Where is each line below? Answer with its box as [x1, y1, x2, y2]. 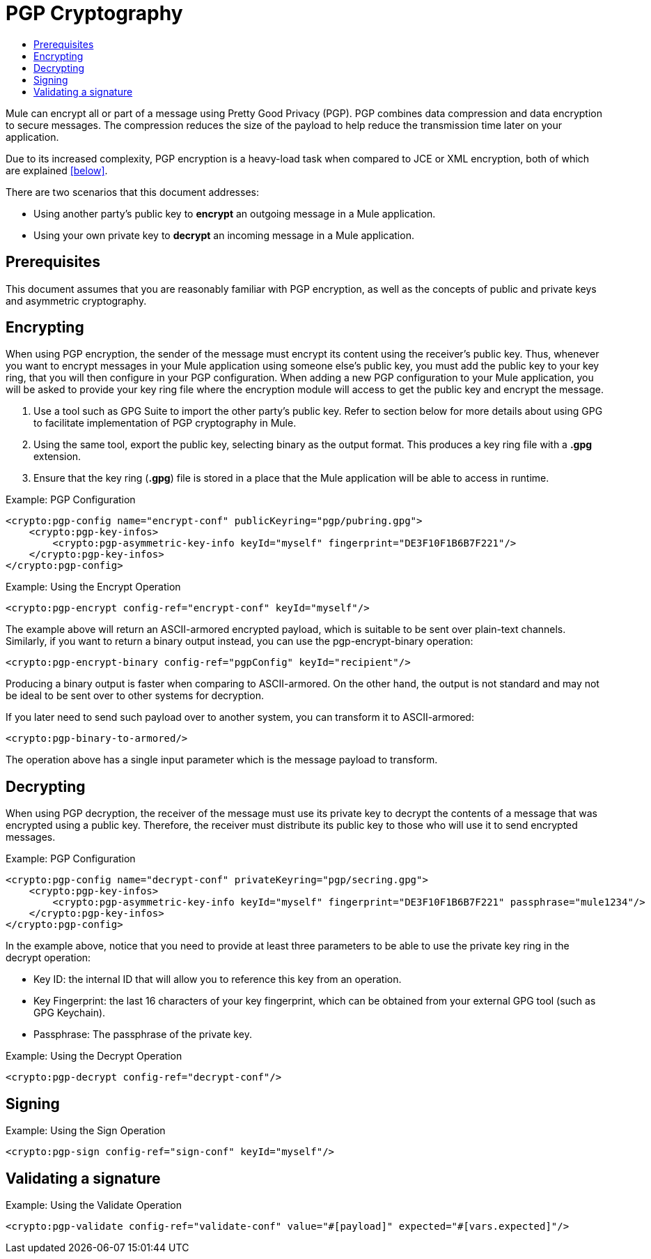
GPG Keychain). [33, 1007, 106, 1019]
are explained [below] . [6, 164, 108, 176]
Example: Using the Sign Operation [6, 1124, 166, 1137]
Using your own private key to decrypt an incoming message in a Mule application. [33, 229, 414, 241]
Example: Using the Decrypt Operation [6, 1050, 182, 1062]
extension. [33, 450, 81, 463]
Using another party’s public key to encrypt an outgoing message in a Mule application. [33, 207, 436, 220]
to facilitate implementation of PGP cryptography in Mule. [33, 417, 297, 429]
